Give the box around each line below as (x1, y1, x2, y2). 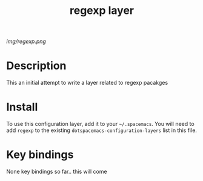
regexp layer (69, 4, 135, 18)
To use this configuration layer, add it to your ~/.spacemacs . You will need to (6, 120, 195, 128)
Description (6, 59, 67, 73)
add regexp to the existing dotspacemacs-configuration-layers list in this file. (6, 127, 197, 134)
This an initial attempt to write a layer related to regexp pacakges (6, 79, 168, 87)
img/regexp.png (6, 38, 47, 45)
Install (6, 100, 38, 114)
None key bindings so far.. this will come (6, 168, 107, 175)
